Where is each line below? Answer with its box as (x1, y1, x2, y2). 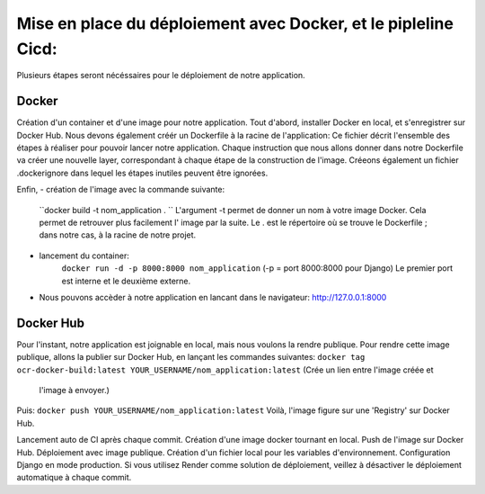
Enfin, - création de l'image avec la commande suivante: (16, 184, 225, 195)
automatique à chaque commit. (16, 472, 132, 483)
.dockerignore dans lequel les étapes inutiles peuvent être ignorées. (16, 167, 269, 178)
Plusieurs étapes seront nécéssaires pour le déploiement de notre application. (16, 70, 305, 81)
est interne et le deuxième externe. (61, 275, 191, 286)
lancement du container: (39, 250, 129, 261)
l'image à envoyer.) (39, 385, 110, 396)
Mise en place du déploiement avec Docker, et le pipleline (16, 13, 454, 33)
